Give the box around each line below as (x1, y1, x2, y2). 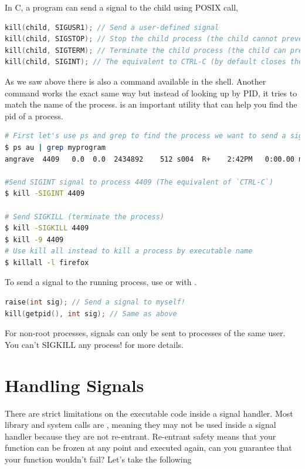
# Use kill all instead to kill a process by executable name (5, 247, 253, 256)
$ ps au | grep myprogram (5, 143, 106, 152)
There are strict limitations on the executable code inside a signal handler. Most (5, 407, 293, 419)
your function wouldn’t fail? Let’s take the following (5, 453, 192, 465)
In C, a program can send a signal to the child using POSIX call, (5, 1, 238, 13)
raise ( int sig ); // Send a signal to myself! (5, 298, 185, 307)
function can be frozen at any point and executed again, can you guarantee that (5, 441, 292, 454)
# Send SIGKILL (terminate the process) (5, 212, 165, 221)
